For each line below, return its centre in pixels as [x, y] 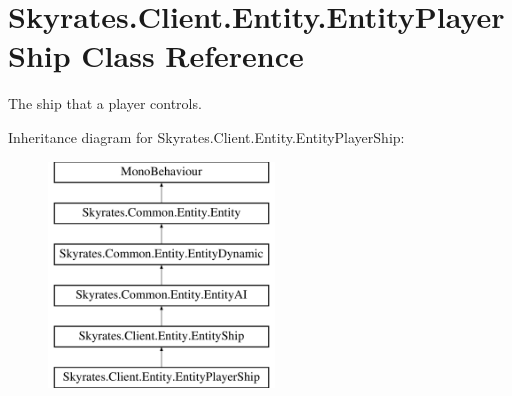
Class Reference [192, 55]
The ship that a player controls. [105, 103]
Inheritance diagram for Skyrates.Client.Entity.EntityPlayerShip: [206, 136]
